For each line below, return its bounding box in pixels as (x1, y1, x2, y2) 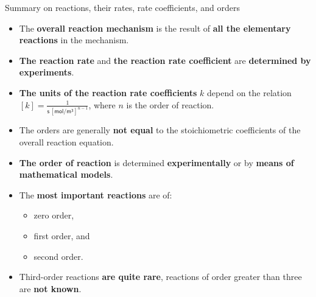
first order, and (33, 229, 90, 242)
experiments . (19, 66, 74, 79)
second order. (33, 250, 83, 262)
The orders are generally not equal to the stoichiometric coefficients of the (19, 124, 301, 136)
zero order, (33, 209, 74, 222)
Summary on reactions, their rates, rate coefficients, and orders (5, 1, 240, 13)
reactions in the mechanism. (19, 33, 129, 46)
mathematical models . (19, 168, 113, 181)
